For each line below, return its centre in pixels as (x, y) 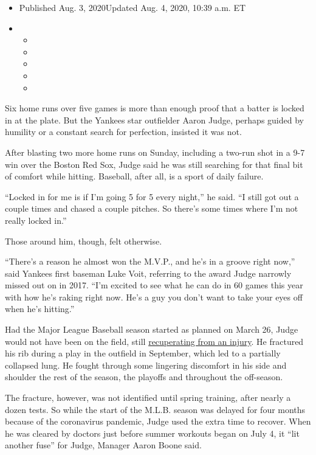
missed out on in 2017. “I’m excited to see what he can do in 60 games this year (154, 285)
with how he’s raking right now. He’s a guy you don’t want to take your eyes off (154, 297)
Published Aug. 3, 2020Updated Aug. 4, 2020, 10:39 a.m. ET (132, 7)
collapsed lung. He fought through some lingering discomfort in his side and (146, 365)
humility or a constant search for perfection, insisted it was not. (123, 132)
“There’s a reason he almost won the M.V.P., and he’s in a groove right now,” (150, 261)
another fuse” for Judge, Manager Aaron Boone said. (103, 445)
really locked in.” (36, 220)
